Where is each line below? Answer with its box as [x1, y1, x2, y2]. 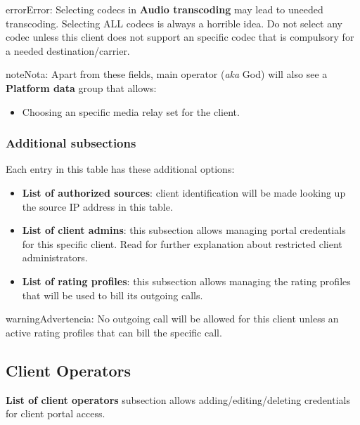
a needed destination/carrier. [6, 43, 130, 58]
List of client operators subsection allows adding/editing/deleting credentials [6, 392, 350, 407]
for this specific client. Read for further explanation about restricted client [22, 236, 342, 251]
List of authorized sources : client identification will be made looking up [22, 185, 346, 200]
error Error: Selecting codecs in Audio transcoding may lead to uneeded [6, 2, 323, 16]
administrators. [22, 250, 88, 265]
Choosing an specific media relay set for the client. [22, 104, 240, 119]
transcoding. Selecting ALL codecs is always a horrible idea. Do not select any [6, 15, 342, 30]
